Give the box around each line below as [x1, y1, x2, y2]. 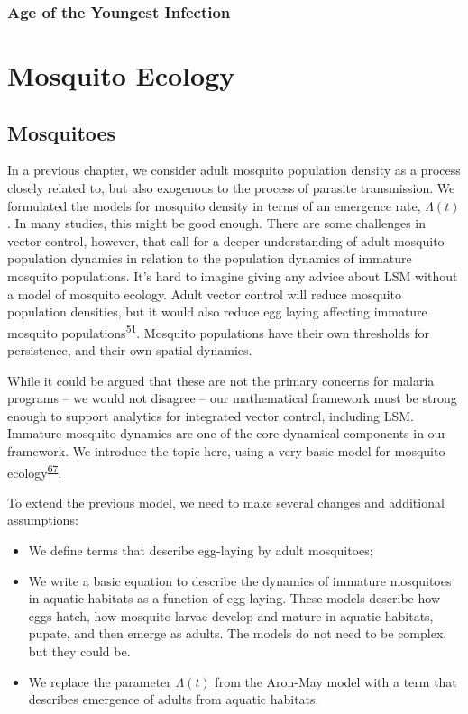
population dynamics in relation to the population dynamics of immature [7, 249, 412, 268]
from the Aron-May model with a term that [215, 672, 457, 691]
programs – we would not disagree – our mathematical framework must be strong [7, 389, 457, 407]
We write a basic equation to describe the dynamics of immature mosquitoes [28, 571, 452, 590]
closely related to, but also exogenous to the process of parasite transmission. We [7, 178, 455, 197]
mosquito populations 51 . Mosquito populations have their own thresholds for [7, 320, 430, 342]
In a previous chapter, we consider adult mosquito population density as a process [7, 160, 461, 179]
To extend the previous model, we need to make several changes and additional [7, 492, 445, 511]
